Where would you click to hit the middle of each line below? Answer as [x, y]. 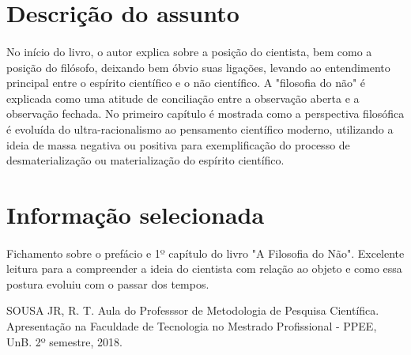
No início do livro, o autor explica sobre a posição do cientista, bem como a [189, 51]
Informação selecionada [136, 214]
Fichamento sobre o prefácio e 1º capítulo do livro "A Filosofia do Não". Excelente [205, 253]
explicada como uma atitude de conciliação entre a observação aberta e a [183, 98]
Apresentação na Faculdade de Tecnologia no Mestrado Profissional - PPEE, [192, 326]
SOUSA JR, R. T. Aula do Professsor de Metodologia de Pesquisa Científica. [193, 310]
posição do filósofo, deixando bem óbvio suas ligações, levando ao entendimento [198, 67]
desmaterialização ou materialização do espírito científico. [145, 160]
